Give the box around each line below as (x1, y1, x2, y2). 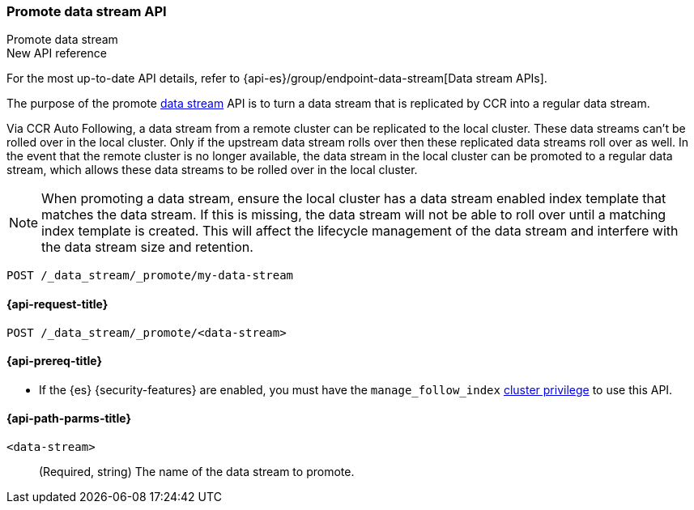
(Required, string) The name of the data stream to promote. (39, 465, 355, 479)
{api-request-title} (6, 296, 109, 311)
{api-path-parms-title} (6, 411, 132, 426)
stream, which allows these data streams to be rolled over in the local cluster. (6, 163, 418, 177)
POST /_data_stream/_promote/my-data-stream (6, 269, 294, 283)
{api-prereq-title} (6, 354, 103, 368)
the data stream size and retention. (41, 239, 253, 256)
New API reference (6, 46, 107, 61)
